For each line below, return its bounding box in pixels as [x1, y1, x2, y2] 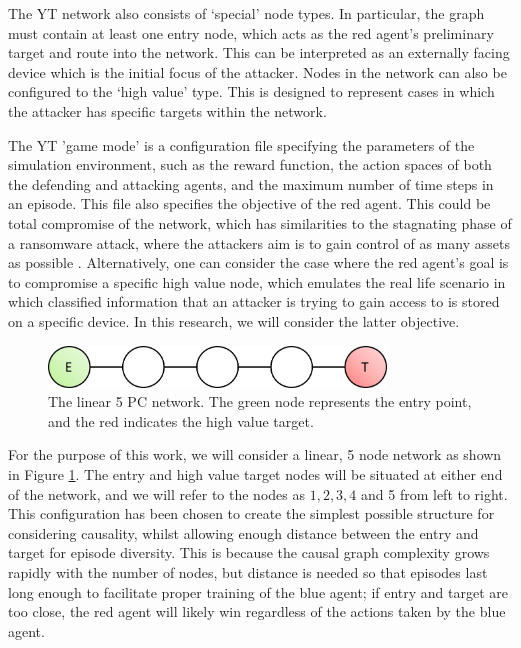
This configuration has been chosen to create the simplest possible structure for [8, 503, 495, 524]
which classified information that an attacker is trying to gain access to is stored [8, 291, 500, 312]
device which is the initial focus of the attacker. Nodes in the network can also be [8, 61, 507, 82]
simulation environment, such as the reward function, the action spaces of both [8, 154, 492, 175]
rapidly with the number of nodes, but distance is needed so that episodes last [8, 561, 488, 582]
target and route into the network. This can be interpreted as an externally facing [8, 42, 510, 63]
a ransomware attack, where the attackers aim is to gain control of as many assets [8, 232, 510, 253]
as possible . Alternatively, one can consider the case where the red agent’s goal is [8, 252, 509, 273]
